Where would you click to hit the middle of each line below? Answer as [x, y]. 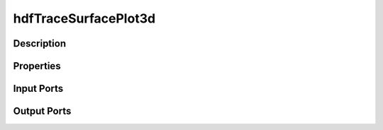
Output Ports [42, 111]
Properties [37, 66]
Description [40, 43]
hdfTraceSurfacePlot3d [84, 18]
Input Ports [38, 89]
